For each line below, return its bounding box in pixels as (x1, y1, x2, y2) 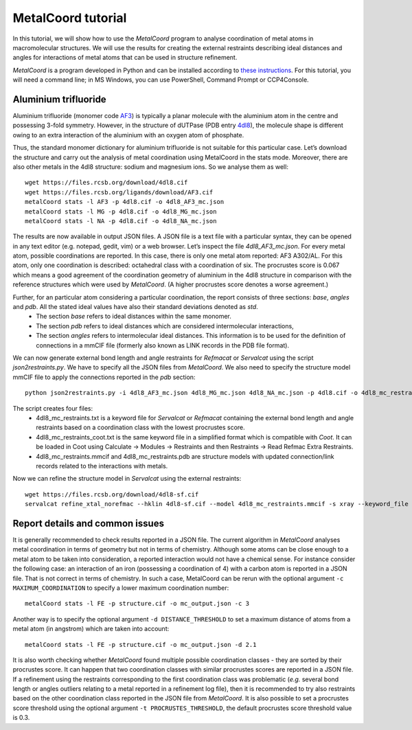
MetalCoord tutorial (12, 10, 127, 25)
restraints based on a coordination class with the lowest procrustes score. (36, 423, 245, 432)
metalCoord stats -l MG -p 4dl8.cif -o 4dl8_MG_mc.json (25, 207, 217, 216)
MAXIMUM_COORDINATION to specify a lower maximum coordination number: (12, 584, 229, 592)
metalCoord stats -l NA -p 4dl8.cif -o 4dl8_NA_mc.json (25, 217, 217, 225)
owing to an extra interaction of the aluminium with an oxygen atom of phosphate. (12, 130, 244, 139)
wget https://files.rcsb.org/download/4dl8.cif (25, 179, 188, 187)
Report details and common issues (12, 517, 165, 529)
